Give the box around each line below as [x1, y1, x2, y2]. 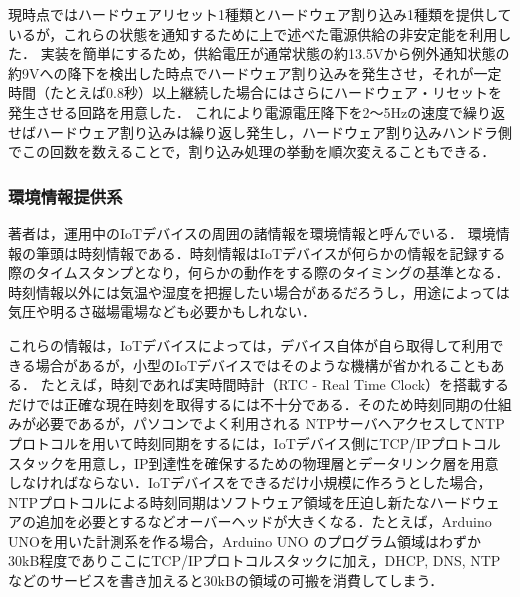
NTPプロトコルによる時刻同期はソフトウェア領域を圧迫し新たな [8, 491, 430, 512]
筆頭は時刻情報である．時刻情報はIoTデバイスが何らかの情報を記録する [35, 242, 506, 263]
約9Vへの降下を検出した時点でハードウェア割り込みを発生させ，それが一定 [8, 62, 502, 83]
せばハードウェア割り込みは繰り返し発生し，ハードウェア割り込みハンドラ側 [8, 121, 512, 142]
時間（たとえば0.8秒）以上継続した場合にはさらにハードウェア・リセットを [8, 82, 502, 103]
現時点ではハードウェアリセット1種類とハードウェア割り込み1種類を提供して [8, 4, 512, 24]
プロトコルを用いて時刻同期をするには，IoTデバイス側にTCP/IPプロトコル [8, 432, 501, 453]
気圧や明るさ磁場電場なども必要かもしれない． [8, 301, 316, 322]
